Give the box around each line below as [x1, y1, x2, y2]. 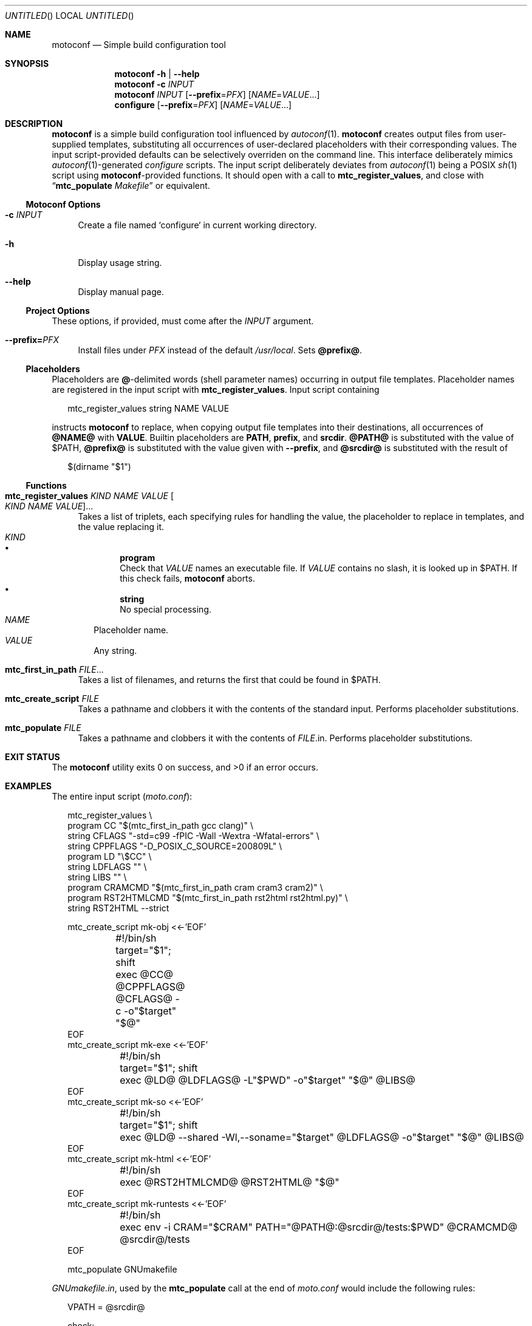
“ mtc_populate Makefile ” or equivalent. [52, 180, 210, 191]
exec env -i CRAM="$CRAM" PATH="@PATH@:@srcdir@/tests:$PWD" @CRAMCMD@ [120, 1221, 517, 1233]
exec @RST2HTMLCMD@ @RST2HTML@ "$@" [120, 1176, 339, 1188]
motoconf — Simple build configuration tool [52, 39, 226, 50]
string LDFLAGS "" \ [67, 862, 147, 872]
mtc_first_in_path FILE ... [5, 664, 104, 675]
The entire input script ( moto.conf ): [52, 791, 193, 801]
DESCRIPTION [5, 118, 63, 129]
